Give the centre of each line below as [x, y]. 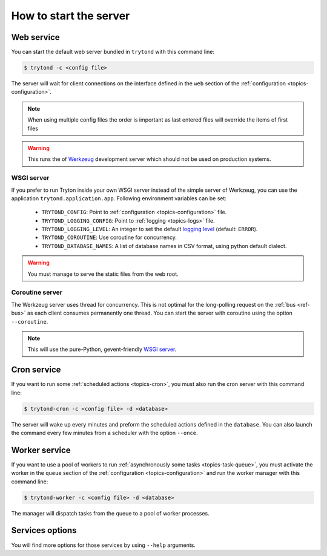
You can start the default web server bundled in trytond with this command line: [113, 52]
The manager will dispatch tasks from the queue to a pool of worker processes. [110, 513]
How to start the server [71, 16]
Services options [44, 530]
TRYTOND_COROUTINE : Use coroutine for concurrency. [109, 237]
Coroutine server [37, 292]
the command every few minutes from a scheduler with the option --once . [104, 433]
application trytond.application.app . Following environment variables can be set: [119, 198]
